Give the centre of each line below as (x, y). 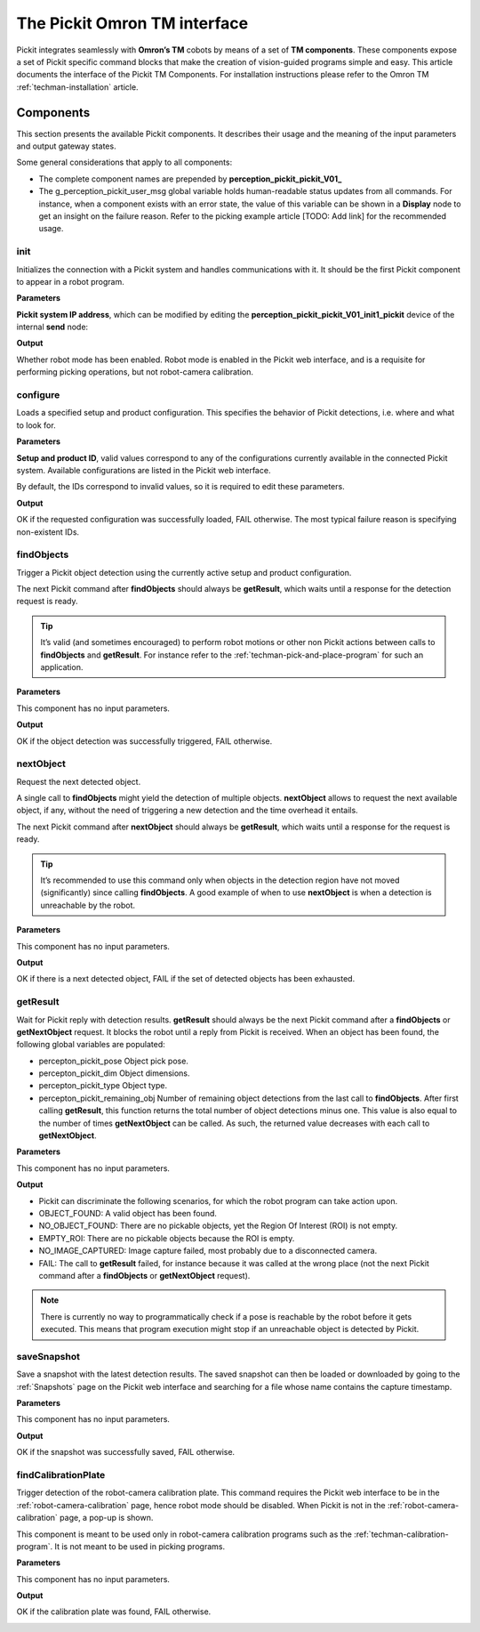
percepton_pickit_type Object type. (103, 1086)
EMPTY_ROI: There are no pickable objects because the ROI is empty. (167, 1238)
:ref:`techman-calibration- (401, 1534)
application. (62, 667)
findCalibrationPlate (61, 1474)
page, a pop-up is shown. (106, 1518)
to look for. (36, 425)
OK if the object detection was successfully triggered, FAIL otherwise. (144, 741)
